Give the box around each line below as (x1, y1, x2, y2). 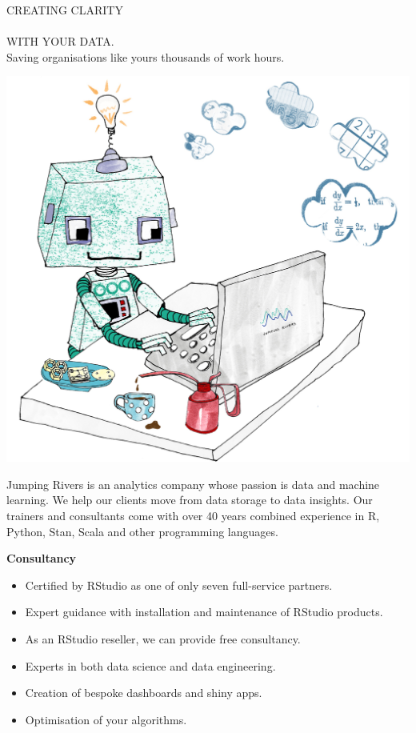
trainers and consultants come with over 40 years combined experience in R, (6, 507, 380, 523)
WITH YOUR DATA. (6, 33, 114, 50)
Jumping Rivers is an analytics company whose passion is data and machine (6, 475, 380, 492)
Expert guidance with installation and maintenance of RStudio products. (25, 603, 383, 620)
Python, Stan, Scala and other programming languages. (6, 523, 278, 539)
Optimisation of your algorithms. (25, 711, 187, 727)
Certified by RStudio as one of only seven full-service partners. (25, 576, 333, 593)
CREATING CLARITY (6, 2, 123, 18)
